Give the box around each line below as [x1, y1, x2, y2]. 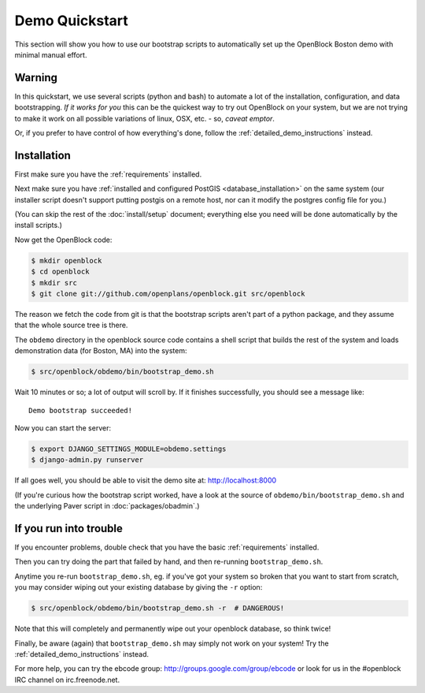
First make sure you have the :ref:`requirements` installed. [14, 170, 202, 179]
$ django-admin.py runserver [31, 456, 144, 464]
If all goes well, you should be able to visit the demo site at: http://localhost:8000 [14, 475, 277, 485]
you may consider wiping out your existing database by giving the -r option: [14, 583, 263, 592]
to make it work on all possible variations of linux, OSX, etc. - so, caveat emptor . [14, 114, 275, 123]
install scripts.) [14, 221, 63, 230]
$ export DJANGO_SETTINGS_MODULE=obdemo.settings [31, 444, 227, 453]
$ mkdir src [31, 278, 78, 287]
